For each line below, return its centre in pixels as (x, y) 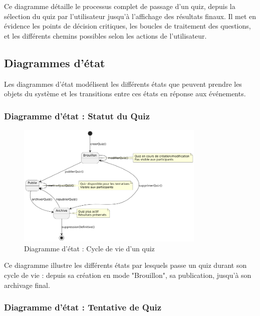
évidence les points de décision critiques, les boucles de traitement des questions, (127, 26)
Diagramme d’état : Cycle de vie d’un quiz (89, 248)
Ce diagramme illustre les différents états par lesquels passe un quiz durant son (125, 265)
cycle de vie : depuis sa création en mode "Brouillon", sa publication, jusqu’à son (128, 275)
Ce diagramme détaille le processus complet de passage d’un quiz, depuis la (120, 6)
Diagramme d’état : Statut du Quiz (77, 116)
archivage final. (27, 285)
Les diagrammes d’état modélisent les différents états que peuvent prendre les (123, 84)
